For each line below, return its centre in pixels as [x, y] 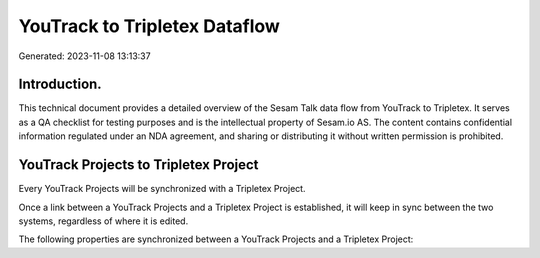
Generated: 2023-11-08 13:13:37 [84, 56]
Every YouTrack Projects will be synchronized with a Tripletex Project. [162, 189]
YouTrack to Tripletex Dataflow [149, 26]
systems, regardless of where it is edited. [103, 221]
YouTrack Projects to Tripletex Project [138, 165]
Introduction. [60, 84]
